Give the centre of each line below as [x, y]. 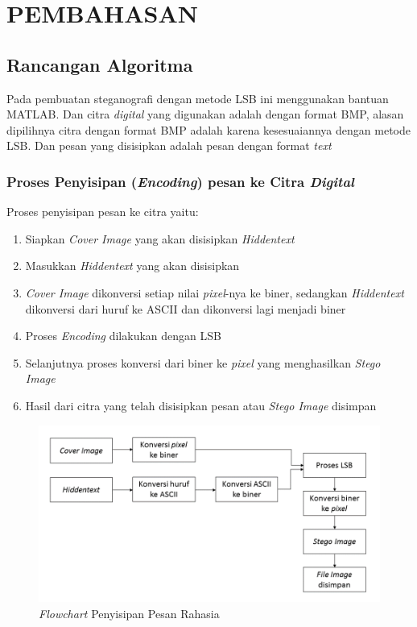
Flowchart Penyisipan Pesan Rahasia [129, 613]
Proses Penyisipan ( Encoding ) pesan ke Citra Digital [180, 181]
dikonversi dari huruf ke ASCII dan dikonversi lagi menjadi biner [186, 308]
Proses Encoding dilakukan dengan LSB [123, 336]
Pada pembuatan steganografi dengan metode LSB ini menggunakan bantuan [198, 98]
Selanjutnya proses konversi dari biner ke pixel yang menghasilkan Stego [203, 362]
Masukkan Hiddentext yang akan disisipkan [132, 266]
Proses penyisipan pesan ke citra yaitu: [103, 212]
